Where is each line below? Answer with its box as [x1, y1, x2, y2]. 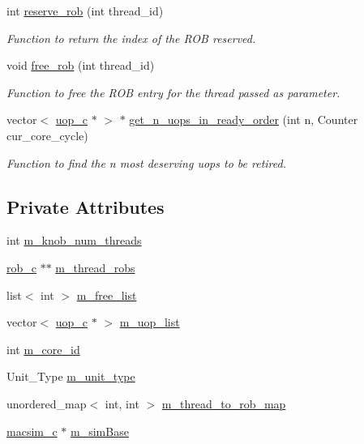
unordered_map [6, 395, 87, 412]
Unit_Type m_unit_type [6, 368, 135, 385]
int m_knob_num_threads [6, 232, 142, 249]
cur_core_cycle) [6, 126, 88, 143]
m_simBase [71, 422, 129, 439]
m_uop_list [119, 314, 180, 331]
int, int [105, 395, 139, 412]
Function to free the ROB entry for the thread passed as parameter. [6, 83, 340, 100]
